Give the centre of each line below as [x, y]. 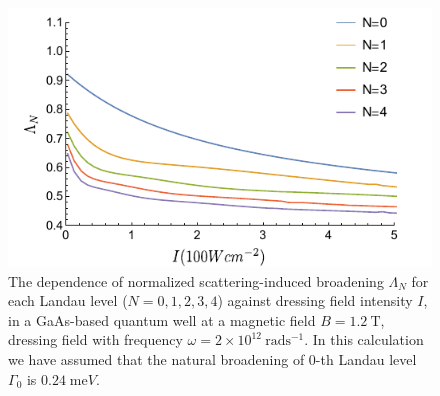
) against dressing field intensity [315, 300]
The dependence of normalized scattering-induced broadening [196, 280]
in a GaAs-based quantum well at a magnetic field [162, 319]
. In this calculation [364, 339]
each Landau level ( [68, 300]
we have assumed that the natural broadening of [156, 358]
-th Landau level [366, 358]
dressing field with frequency [95, 339]
